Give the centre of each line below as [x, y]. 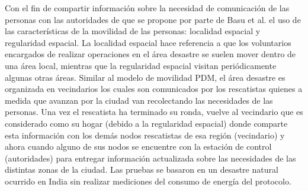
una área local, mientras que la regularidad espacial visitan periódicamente [141, 65]
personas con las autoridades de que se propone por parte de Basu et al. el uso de [153, 19]
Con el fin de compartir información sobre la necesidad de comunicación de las [147, 8]
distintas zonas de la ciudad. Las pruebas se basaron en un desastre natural [142, 169]
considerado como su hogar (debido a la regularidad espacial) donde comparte [146, 123]
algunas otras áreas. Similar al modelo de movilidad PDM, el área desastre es [145, 77]
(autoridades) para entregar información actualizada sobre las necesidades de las [150, 158]
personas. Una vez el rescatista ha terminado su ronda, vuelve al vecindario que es [154, 112]
